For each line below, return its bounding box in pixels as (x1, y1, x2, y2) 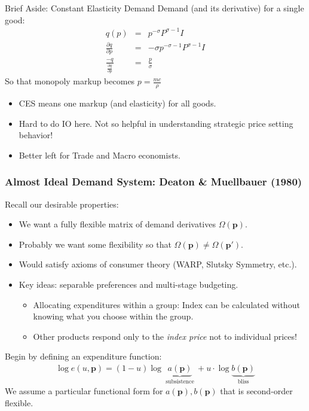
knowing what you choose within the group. (33, 310, 194, 322)
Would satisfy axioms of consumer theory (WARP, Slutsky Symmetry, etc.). (19, 258, 297, 270)
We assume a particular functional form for (5, 385, 163, 397)
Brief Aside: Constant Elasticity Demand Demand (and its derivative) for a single (5, 2, 304, 14)
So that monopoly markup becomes (5, 75, 135, 87)
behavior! (19, 129, 53, 141)
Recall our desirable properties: (5, 197, 119, 210)
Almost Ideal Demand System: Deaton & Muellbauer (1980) (5, 174, 302, 189)
